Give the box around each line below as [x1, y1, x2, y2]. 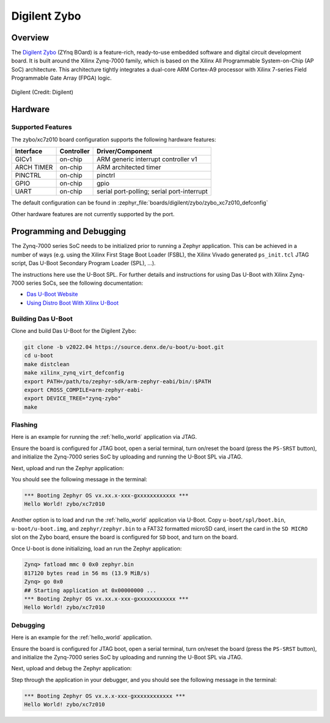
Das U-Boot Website [26, 291, 78, 298]
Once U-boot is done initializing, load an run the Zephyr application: [11, 545, 182, 552]
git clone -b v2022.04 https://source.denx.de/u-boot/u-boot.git [24, 343, 224, 350]
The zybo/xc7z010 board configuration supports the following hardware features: [11, 135, 216, 143]
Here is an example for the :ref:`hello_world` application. [11, 634, 153, 641]
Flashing [11, 421, 38, 429]
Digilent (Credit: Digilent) [11, 88, 73, 96]
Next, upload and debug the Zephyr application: [11, 665, 132, 672]
